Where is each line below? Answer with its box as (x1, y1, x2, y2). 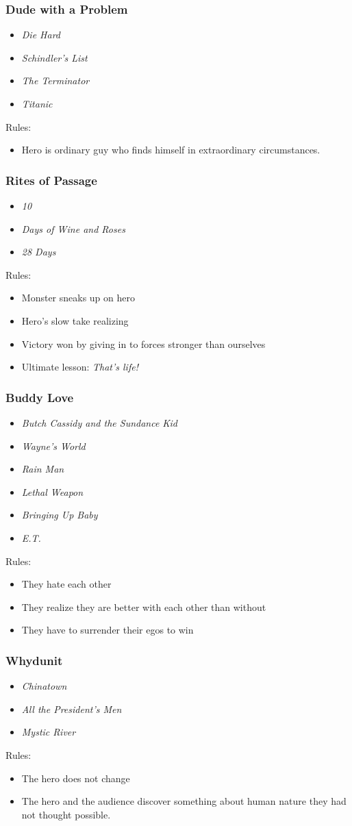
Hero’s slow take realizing (21, 313, 129, 327)
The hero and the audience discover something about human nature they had (21, 794, 347, 808)
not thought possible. (21, 807, 111, 821)
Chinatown (21, 679, 67, 693)
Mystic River (21, 725, 76, 739)
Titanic (21, 97, 53, 110)
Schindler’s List (21, 50, 88, 64)
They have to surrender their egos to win (21, 623, 194, 637)
